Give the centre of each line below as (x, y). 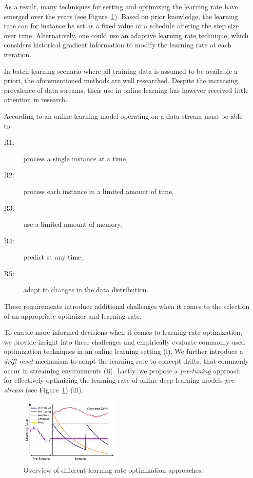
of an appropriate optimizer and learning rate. (73, 315)
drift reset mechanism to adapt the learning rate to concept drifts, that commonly (126, 361)
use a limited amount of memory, (73, 224)
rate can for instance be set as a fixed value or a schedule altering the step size (121, 26)
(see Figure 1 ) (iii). (54, 389)
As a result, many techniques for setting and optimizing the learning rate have (121, 6)
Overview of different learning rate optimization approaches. (113, 469)
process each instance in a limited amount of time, (99, 191)
